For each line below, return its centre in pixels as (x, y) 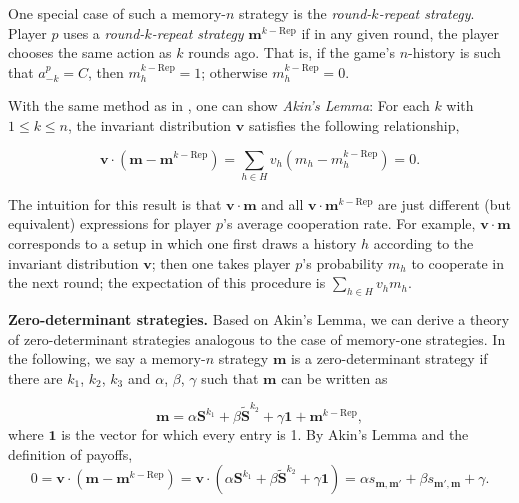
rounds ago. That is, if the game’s (291, 52)
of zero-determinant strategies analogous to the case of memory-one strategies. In (257, 338)
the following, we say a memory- (107, 358)
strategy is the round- (305, 13)
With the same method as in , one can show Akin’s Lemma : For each (219, 105)
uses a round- (104, 32)
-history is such (454, 52)
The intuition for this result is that (115, 203)
